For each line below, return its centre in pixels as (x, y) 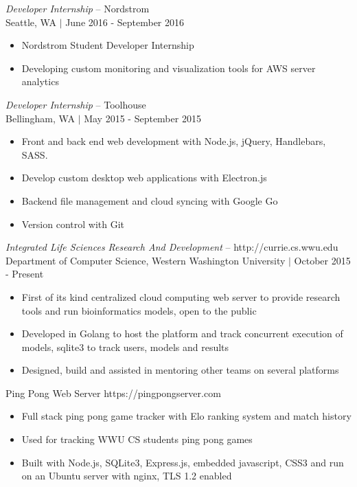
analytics (40, 81)
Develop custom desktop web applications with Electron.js (144, 178)
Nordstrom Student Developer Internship (108, 45)
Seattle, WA (31, 22)
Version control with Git (73, 224)
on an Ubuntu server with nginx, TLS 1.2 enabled (127, 476)
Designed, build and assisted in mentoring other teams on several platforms (180, 370)
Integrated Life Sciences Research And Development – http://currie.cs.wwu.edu (172, 247)
